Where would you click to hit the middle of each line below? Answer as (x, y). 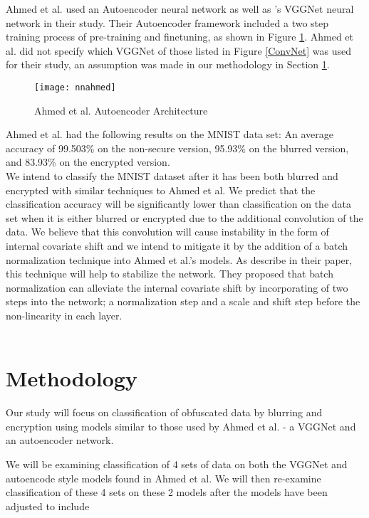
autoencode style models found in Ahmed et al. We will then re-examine (163, 478)
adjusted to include (48, 506)
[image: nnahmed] (75, 87)
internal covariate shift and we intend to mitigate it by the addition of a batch (177, 245)
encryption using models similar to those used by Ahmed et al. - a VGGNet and (181, 426)
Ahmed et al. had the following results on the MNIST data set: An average (170, 134)
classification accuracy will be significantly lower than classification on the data (179, 204)
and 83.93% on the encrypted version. (88, 162)
